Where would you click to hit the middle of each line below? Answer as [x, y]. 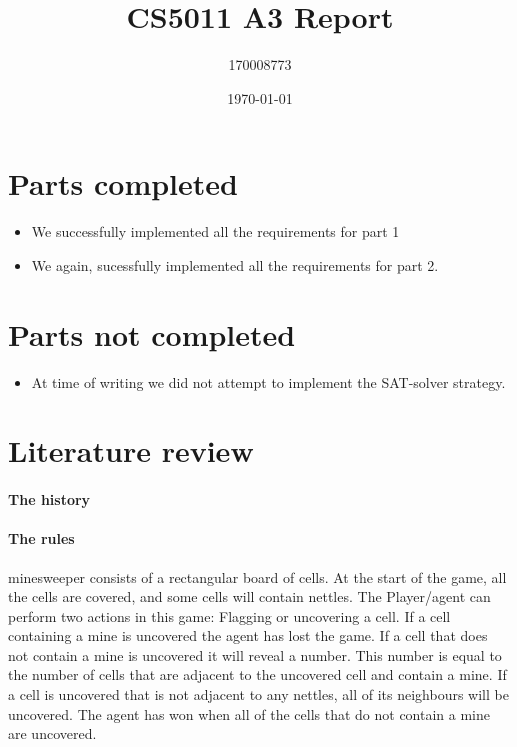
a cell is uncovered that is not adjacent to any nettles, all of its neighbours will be [258, 694]
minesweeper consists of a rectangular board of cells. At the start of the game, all [257, 576]
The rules [41, 538]
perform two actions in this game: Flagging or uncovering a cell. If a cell [229, 615]
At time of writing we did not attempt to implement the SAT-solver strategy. [268, 381]
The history [49, 499]
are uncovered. [52, 733]
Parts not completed [152, 333]
